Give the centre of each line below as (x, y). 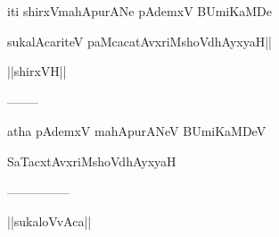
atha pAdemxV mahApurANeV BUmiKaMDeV (137, 131)
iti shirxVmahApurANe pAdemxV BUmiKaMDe (139, 11)
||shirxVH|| (37, 71)
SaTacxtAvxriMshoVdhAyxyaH (92, 161)
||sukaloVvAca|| (49, 221)
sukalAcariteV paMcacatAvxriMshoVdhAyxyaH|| (140, 41)
